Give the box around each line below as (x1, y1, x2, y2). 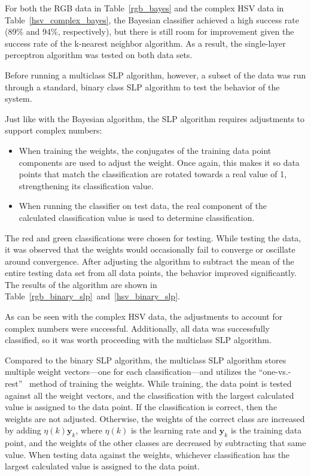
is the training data (230, 424, 302, 436)
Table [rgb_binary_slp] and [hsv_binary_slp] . (5, 290, 180, 302)
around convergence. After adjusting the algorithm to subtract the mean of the (5, 254, 294, 267)
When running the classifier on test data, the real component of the (19, 199, 267, 212)
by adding (5, 424, 41, 436)
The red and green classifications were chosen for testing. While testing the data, (5, 231, 301, 244)
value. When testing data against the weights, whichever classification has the (5, 448, 290, 460)
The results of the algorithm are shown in (5, 278, 157, 290)
